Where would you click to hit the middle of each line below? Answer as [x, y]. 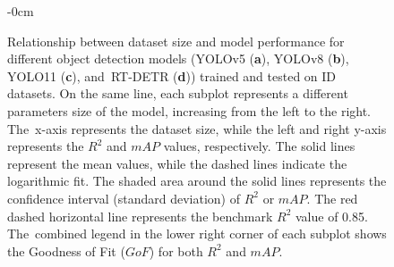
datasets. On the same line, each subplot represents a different [178, 93]
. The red [332, 198]
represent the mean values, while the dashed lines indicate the [177, 163]
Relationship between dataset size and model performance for [176, 41]
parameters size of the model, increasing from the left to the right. [189, 110]
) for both [176, 250]
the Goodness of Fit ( [66, 250]
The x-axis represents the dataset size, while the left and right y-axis [197, 128]
